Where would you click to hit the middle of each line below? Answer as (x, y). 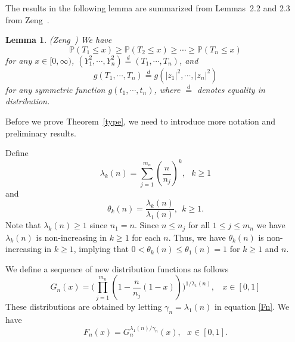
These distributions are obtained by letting (84, 306)
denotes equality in (231, 89)
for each (146, 237)
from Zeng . (27, 19)
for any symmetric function (55, 89)
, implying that (101, 249)
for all (199, 225)
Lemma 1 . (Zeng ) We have (59, 40)
